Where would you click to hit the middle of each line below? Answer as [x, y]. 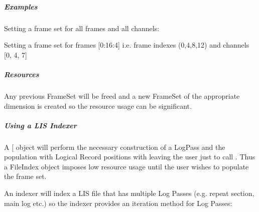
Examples [21, 6]
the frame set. [25, 176]
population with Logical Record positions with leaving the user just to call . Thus [130, 157]
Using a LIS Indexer [40, 125]
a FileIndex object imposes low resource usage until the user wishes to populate [126, 166]
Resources [22, 74]
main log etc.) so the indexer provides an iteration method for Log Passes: [118, 203]
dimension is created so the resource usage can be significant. [98, 105]
